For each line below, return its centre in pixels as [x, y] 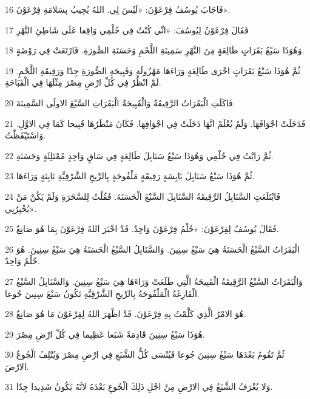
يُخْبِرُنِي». [21, 208]
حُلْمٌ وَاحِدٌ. [22, 261]
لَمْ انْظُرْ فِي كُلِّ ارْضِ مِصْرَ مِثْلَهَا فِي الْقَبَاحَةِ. [83, 82]
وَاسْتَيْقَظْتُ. [25, 135]
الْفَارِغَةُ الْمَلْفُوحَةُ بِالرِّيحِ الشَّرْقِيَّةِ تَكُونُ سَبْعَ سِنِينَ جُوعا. [102, 293]
